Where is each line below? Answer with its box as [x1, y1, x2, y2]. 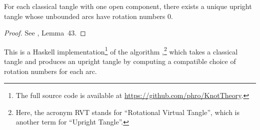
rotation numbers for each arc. [4, 65, 97, 76]
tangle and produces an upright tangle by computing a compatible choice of [4, 56, 236, 66]
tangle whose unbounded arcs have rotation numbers [4, 10, 165, 21]
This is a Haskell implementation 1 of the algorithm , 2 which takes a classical [4, 44, 238, 56]
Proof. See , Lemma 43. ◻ [4, 27, 86, 38]
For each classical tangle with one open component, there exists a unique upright [4, 1, 252, 11]
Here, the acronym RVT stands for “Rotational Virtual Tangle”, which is [15, 106, 240, 117]
